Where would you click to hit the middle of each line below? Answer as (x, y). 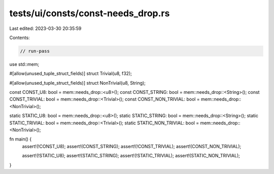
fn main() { (21, 139)
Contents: (20, 38)
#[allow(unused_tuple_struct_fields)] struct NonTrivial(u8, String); (77, 83)
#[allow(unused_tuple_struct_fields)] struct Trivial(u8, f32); (71, 74)
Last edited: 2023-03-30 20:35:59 (45, 28)
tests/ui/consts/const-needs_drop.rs (90, 13)
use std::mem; (24, 64)
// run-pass (35, 51)
